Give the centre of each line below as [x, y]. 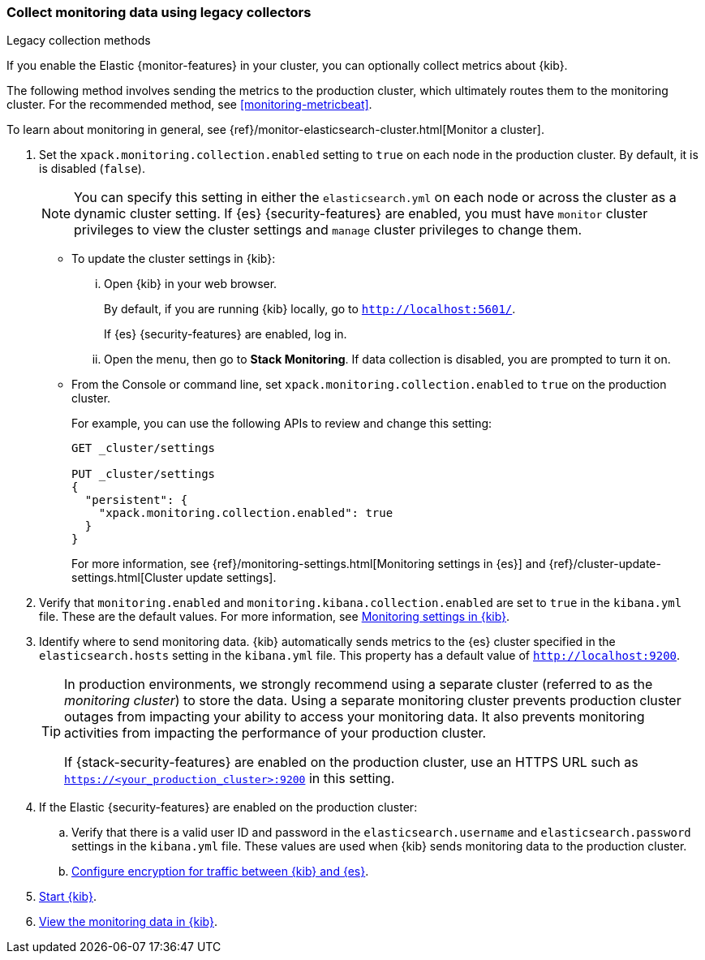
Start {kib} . [68, 897]
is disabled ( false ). [92, 169]
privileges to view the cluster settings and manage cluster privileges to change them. [328, 230]
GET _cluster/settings [144, 448]
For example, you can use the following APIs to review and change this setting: [282, 424]
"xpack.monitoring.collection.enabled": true [246, 513]
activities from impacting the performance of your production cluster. [275, 733]
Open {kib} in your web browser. [191, 284]
